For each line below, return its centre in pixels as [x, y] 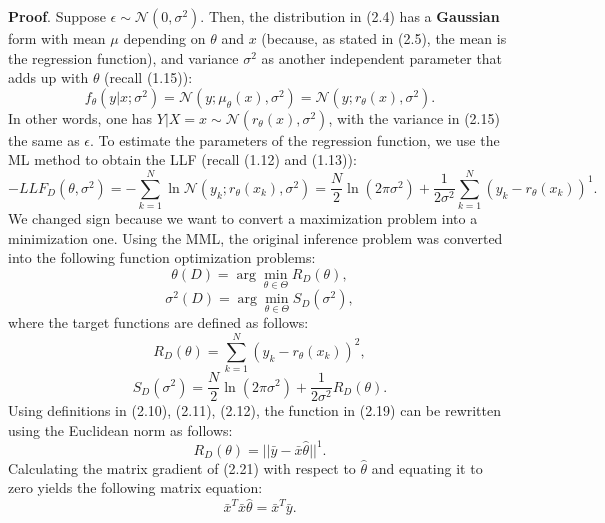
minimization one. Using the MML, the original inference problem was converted [255, 237]
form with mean [57, 38]
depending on [164, 38]
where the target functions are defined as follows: [158, 322]
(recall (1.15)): [148, 77]
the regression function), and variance [123, 57]
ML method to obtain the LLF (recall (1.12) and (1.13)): [182, 159]
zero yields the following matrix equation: [135, 487]
